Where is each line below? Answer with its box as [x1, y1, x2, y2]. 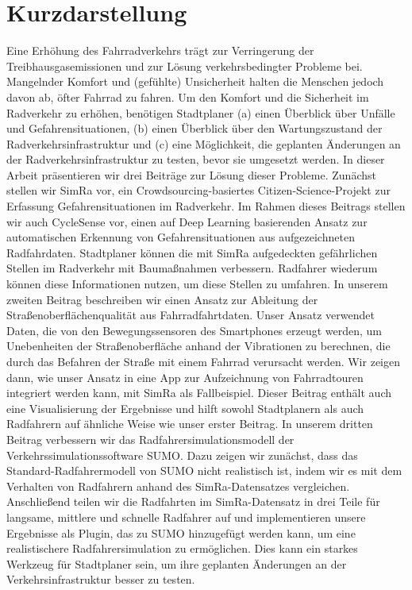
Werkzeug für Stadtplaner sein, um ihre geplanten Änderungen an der [6, 555, 347, 572]
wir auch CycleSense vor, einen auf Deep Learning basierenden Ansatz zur [6, 213, 368, 229]
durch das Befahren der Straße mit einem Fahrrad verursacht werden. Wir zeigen [6, 353, 400, 369]
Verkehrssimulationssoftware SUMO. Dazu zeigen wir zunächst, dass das [6, 446, 358, 463]
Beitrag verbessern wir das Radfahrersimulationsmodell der [6, 430, 295, 447]
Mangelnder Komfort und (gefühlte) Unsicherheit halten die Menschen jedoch [6, 73, 384, 90]
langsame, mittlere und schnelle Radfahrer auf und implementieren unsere [6, 508, 366, 525]
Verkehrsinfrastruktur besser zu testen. [6, 571, 195, 588]
